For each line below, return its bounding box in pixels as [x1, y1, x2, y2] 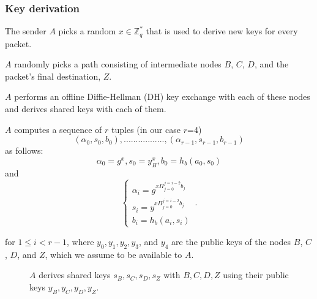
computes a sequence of [14, 123, 102, 135]
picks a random [58, 25, 116, 37]
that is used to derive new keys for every [146, 25, 298, 37]
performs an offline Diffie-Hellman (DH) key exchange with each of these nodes [14, 90, 310, 103]
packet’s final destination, [5, 69, 101, 82]
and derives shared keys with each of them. [5, 102, 166, 115]
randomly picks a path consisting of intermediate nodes [14, 58, 222, 70]
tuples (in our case [111, 123, 181, 135]
